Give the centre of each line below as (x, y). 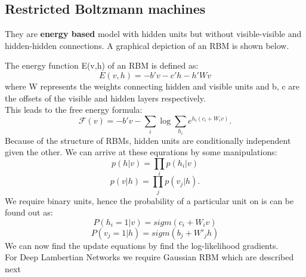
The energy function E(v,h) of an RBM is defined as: (102, 65)
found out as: (29, 212)
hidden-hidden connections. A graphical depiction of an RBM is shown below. (147, 45)
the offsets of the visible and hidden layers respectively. (105, 98)
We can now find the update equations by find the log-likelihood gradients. (142, 245)
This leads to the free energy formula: (74, 110)
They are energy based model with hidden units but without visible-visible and (153, 34)
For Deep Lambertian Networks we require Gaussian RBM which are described (149, 257)
